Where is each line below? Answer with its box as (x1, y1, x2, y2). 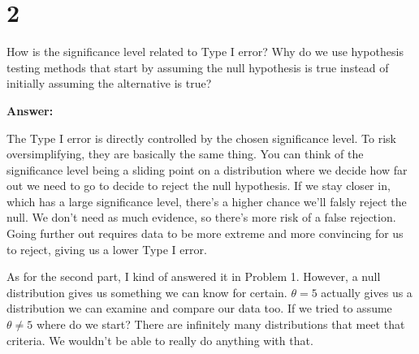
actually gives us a (321, 283, 413, 300)
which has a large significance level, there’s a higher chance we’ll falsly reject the (6, 192, 407, 209)
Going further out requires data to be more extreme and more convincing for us (6, 225, 404, 242)
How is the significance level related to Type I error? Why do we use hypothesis (6, 43, 404, 60)
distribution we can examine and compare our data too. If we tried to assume (6, 300, 392, 317)
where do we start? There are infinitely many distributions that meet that (36, 316, 405, 333)
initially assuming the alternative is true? (6, 75, 212, 92)
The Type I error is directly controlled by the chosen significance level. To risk (6, 129, 397, 146)
